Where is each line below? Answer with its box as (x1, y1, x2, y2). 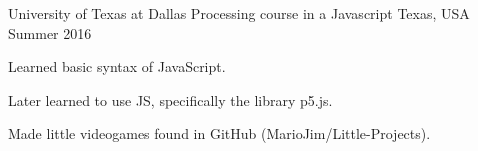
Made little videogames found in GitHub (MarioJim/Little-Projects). (8, 123, 431, 144)
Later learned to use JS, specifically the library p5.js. (8, 89, 333, 110)
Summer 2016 (8, 22, 92, 43)
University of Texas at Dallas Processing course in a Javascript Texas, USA (8, 3, 470, 23)
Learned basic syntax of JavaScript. (8, 56, 226, 77)
